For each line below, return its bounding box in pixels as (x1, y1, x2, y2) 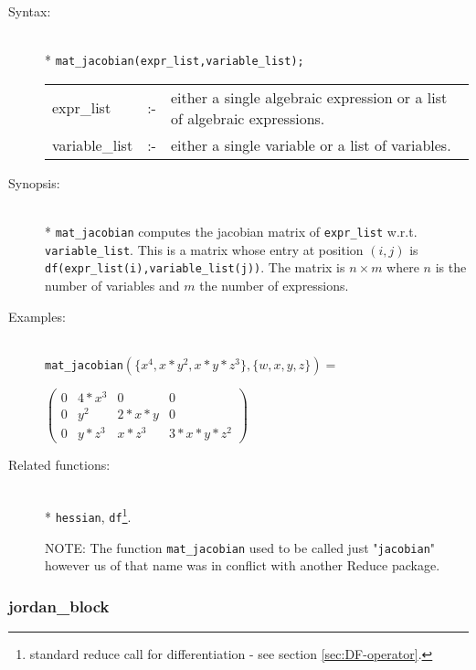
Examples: (8, 306, 66, 325)
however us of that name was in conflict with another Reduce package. (45, 556, 440, 575)
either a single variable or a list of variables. (170, 133, 451, 155)
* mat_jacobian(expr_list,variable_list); (45, 50, 304, 69)
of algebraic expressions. (170, 107, 325, 129)
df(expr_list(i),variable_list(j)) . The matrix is (45, 258, 345, 277)
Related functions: (8, 455, 111, 474)
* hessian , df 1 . (45, 505, 132, 526)
